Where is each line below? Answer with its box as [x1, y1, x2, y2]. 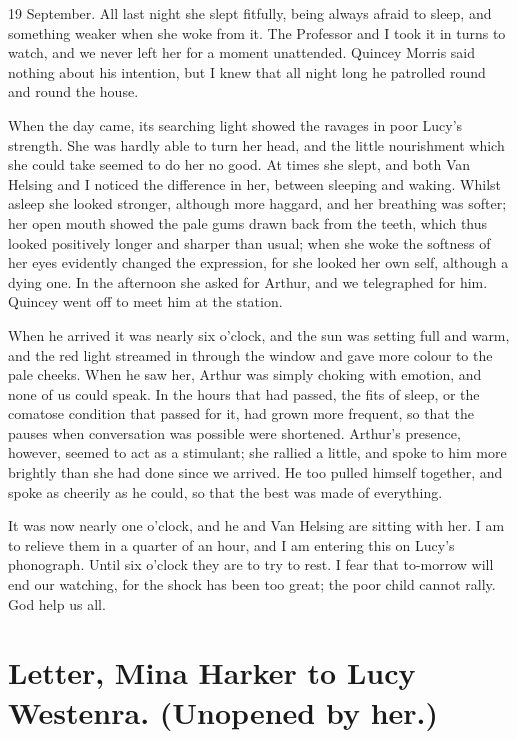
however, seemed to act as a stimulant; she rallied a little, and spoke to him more [8, 442, 507, 463]
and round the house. [8, 81, 139, 102]
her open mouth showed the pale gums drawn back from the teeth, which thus [8, 212, 488, 233]
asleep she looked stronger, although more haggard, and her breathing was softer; [8, 193, 507, 214]
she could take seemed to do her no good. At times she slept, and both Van [8, 154, 470, 175]
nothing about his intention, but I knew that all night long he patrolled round [8, 61, 486, 82]
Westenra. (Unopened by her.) [8, 691, 438, 732]
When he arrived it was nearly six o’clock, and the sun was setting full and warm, [8, 324, 510, 345]
